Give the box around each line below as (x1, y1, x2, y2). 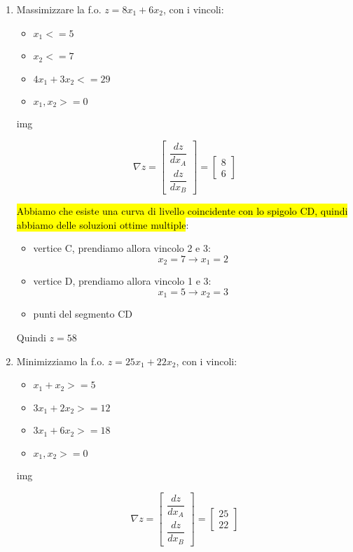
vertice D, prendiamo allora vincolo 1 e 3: (33, 274, 212, 288)
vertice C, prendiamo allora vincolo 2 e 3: (33, 241, 211, 255)
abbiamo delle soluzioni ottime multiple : (16, 217, 189, 232)
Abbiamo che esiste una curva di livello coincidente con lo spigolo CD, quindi (16, 204, 348, 218)
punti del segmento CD (33, 306, 133, 321)
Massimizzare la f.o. (16, 2, 102, 16)
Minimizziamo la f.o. (16, 353, 105, 368)
